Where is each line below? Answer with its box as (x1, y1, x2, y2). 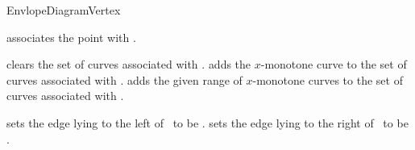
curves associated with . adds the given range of (6, 71, 243, 88)
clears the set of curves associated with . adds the (6, 56, 251, 73)
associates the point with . (6, 28, 136, 45)
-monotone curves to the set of (252, 71, 403, 88)
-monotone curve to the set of (260, 56, 407, 73)
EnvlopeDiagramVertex (6, 2, 121, 18)
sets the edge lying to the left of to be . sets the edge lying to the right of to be (6, 114, 409, 131)
